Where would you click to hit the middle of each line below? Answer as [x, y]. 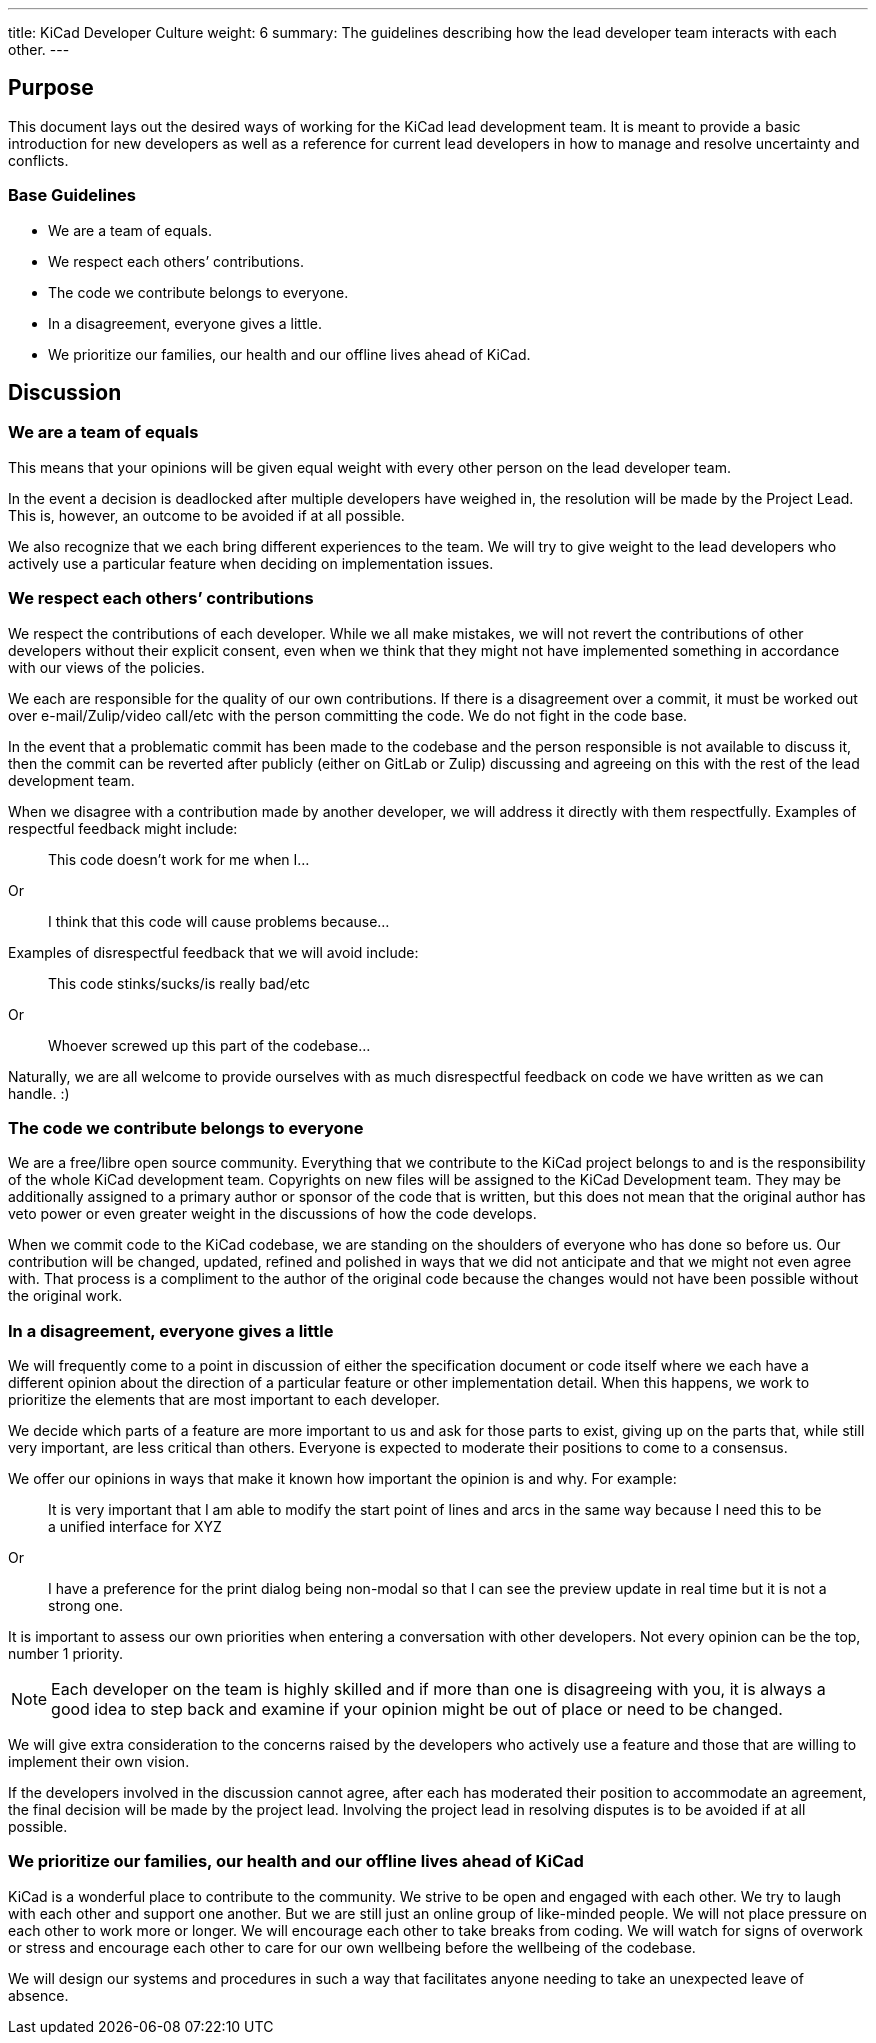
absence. [38, 1995]
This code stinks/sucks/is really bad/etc [179, 983]
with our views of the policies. [106, 667]
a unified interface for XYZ [135, 1527]
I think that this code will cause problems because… [219, 921]
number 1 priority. [66, 1654]
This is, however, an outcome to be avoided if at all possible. [206, 515]
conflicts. [38, 160]
